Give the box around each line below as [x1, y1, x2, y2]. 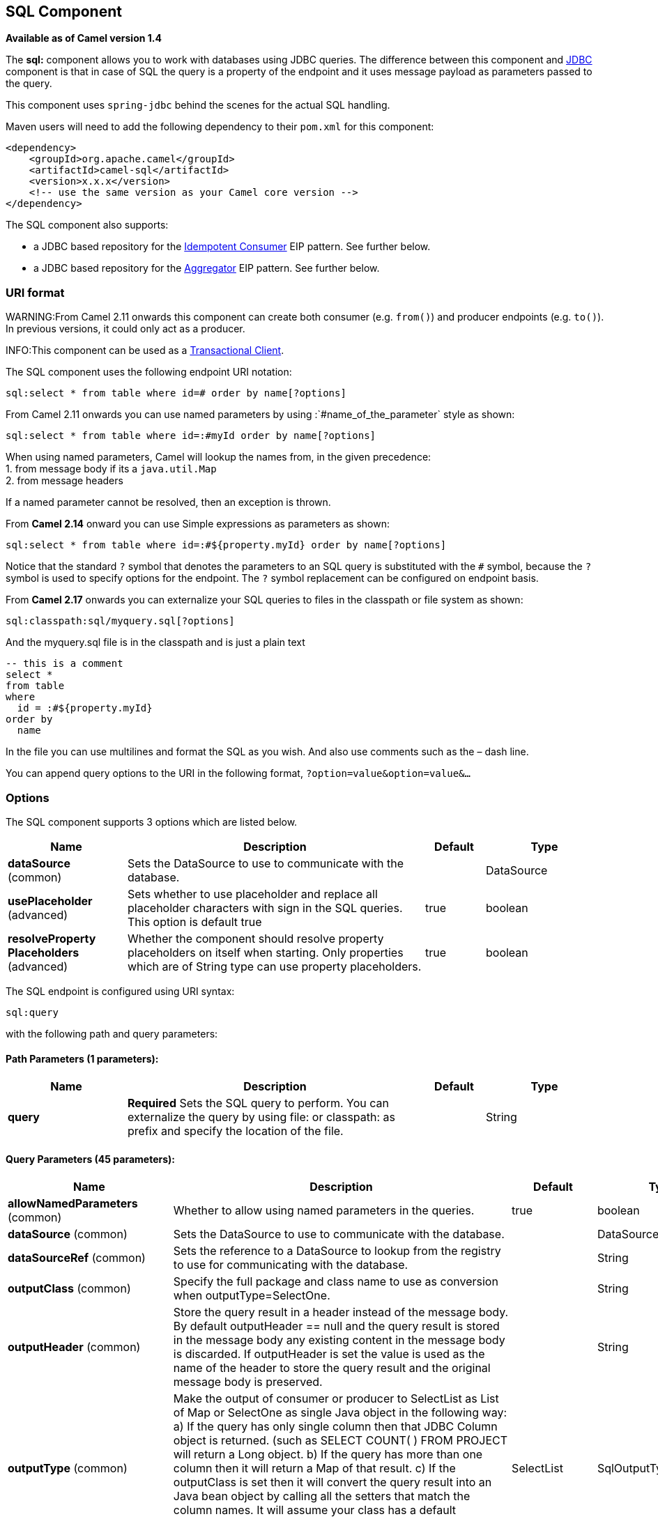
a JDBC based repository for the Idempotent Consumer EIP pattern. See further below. [33, 240, 431, 253]
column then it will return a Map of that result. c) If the [173, 1461, 456, 1476]
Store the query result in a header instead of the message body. [173, 1305, 509, 1320]
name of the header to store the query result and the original [173, 1361, 491, 1375]
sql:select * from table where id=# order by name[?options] [6, 387, 346, 399]
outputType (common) [8, 1461, 128, 1476]
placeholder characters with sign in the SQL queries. [128, 900, 403, 915]
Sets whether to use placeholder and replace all [128, 886, 378, 901]
